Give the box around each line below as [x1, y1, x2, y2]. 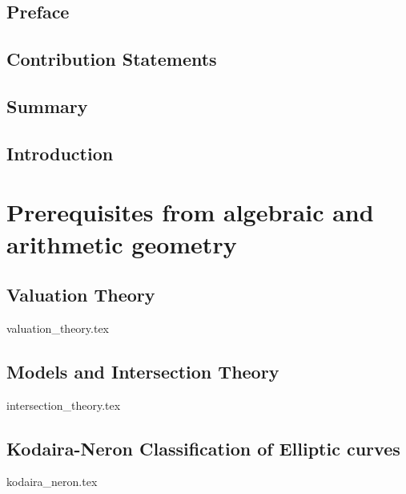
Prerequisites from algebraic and [6, 196, 374, 229]
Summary [6, 93, 88, 118]
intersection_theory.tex [6, 396, 121, 413]
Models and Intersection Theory [6, 358, 279, 383]
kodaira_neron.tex [6, 473, 98, 490]
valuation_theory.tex [6, 319, 110, 336]
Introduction [6, 140, 114, 165]
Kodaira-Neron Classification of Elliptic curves [6, 435, 400, 460]
